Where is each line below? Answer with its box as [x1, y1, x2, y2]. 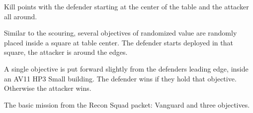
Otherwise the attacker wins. [4, 83, 91, 93]
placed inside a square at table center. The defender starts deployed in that [4, 37, 233, 47]
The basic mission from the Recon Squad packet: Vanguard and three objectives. [4, 99, 250, 110]
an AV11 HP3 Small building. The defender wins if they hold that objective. [4, 73, 237, 83]
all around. [4, 11, 37, 21]
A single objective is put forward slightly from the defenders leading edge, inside [4, 63, 249, 74]
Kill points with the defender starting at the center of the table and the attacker [4, 1, 249, 11]
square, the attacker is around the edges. [4, 47, 128, 57]
